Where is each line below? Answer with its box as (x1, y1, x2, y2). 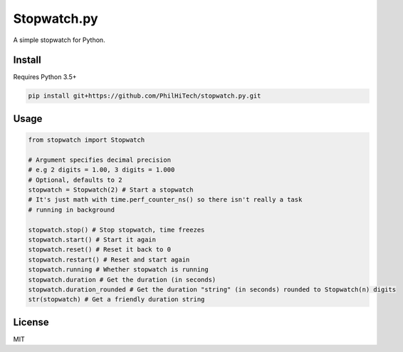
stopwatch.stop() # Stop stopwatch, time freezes (28, 225, 205, 234)
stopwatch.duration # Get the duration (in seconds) (28, 275, 216, 284)
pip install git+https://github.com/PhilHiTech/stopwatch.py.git (28, 92, 261, 100)
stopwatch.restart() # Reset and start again (28, 255, 190, 264)
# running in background (28, 205, 115, 214)
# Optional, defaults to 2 (28, 175, 122, 184)
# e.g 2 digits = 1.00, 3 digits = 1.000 (28, 166, 175, 174)
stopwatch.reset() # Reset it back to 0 (28, 246, 171, 254)
